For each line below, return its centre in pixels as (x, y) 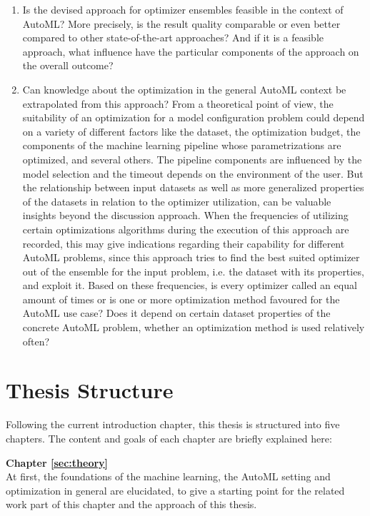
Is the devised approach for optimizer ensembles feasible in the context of (183, 9)
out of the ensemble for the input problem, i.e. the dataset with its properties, (193, 271)
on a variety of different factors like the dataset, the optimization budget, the (191, 131)
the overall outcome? (68, 65)
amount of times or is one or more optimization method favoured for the (181, 299)
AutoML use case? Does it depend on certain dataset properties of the (176, 313)
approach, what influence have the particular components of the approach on (191, 51)
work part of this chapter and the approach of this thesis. (131, 504)
